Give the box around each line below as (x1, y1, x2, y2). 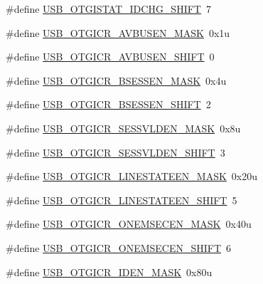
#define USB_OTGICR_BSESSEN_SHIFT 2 (6, 97, 211, 112)
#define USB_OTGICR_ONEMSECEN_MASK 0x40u (6, 216, 252, 231)
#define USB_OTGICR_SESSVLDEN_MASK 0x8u (6, 120, 241, 135)
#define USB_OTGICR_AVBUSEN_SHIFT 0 (6, 49, 215, 64)
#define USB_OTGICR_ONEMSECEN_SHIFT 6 (6, 240, 232, 255)
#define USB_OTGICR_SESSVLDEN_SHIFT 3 (6, 144, 225, 159)
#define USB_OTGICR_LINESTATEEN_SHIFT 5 (6, 192, 237, 207)
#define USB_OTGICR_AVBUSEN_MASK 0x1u (6, 25, 230, 40)
